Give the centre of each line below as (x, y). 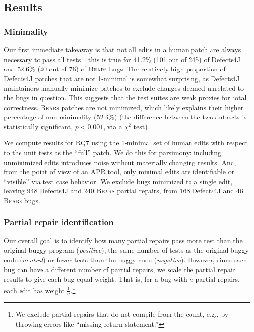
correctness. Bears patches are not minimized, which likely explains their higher (124, 107)
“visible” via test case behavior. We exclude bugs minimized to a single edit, (118, 181)
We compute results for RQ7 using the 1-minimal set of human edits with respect (126, 143)
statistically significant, (39, 126)
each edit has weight (34, 290)
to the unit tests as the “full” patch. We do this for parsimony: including (113, 152)
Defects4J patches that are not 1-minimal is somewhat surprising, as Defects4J (122, 78)
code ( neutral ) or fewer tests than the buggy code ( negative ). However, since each (126, 259)
